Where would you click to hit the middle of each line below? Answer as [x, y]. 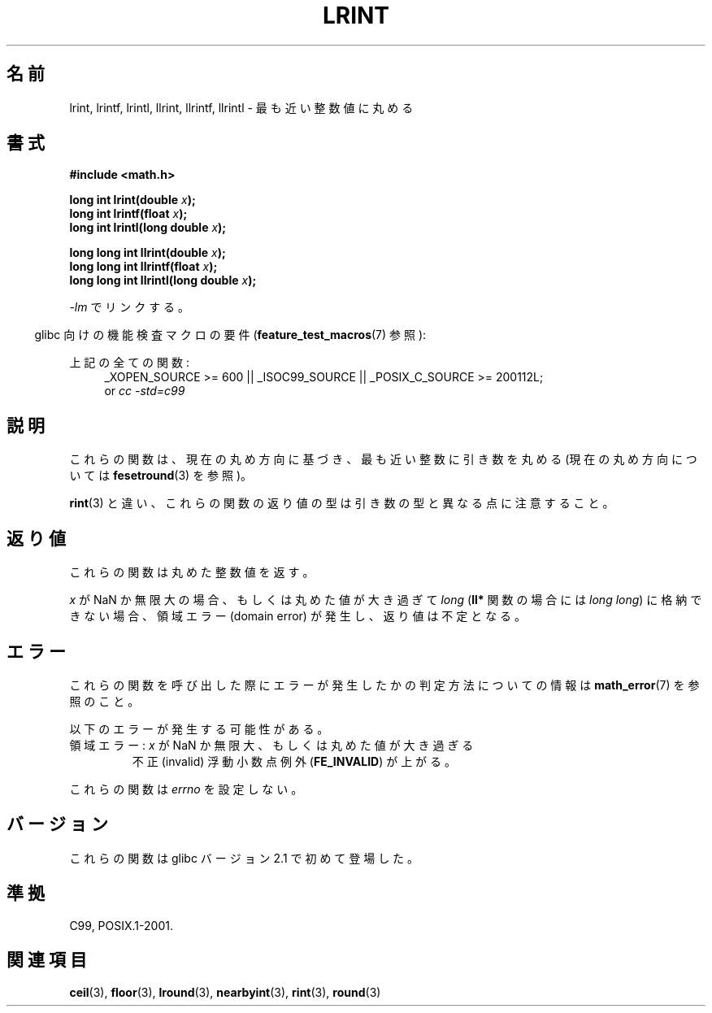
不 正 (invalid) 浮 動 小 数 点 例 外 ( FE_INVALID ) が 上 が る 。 [294, 761]
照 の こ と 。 [104, 701]
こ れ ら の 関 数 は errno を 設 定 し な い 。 [186, 789]
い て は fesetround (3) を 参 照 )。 [161, 476]
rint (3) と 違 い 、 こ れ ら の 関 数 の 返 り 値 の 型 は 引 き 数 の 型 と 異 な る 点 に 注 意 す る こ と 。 [342, 503]
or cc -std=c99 [145, 391]
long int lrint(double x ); [132, 200]
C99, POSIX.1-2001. [121, 925]
